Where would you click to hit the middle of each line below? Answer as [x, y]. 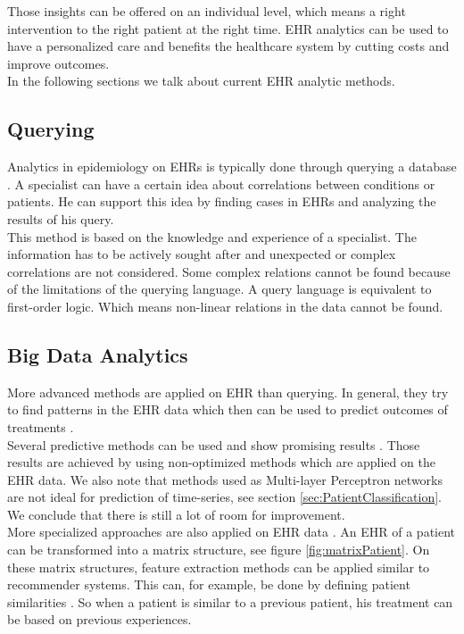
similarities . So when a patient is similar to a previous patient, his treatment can [230, 601]
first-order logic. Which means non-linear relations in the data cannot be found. [225, 306]
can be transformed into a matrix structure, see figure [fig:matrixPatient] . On [219, 550]
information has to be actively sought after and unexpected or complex [202, 254]
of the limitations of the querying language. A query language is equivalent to [220, 289]
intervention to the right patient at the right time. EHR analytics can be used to [228, 28]
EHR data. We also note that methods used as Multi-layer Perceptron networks [225, 479]
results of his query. [61, 218]
